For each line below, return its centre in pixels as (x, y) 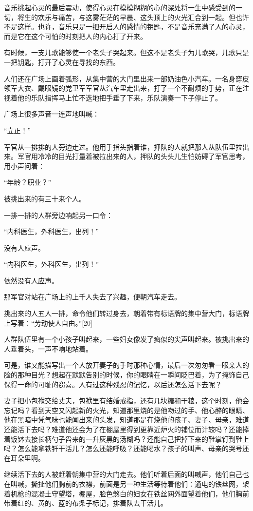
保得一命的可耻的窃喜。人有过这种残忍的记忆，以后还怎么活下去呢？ (113, 384)
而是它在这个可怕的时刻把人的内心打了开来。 (75, 36)
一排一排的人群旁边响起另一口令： (58, 215)
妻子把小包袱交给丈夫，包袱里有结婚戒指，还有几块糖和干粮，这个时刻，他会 (126, 401)
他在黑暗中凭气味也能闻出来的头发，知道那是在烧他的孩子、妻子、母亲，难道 (126, 420)
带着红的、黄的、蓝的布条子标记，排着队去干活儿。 (86, 503)
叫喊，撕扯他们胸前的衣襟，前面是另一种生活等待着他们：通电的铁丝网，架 (130, 483)
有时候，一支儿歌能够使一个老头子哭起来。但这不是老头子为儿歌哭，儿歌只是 (126, 52)
